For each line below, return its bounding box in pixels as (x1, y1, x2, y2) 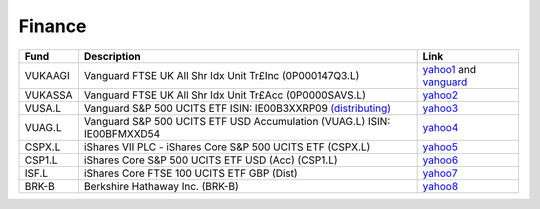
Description (83, 49, 141, 63)
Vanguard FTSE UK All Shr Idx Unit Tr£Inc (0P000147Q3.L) (83, 68, 360, 82)
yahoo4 (422, 120, 459, 134)
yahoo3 (422, 101, 459, 115)
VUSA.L (24, 101, 62, 115)
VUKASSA (24, 88, 74, 102)
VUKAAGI (24, 68, 70, 82)
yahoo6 (422, 153, 459, 167)
